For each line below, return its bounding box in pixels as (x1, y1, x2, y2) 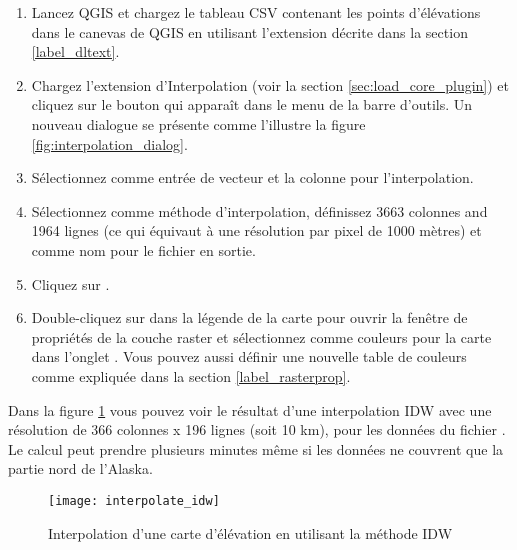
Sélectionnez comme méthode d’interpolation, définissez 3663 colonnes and (31, 200, 488, 221)
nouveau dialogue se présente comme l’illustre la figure (31, 113, 366, 134)
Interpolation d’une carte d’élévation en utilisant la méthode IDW (48, 522, 453, 543)
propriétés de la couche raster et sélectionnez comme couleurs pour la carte (31, 326, 492, 347)
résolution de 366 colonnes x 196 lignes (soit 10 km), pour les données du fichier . (8, 419, 506, 440)
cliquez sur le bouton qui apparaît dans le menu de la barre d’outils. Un (31, 94, 473, 115)
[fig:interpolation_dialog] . (31, 133, 188, 154)
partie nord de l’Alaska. (8, 458, 153, 479)
